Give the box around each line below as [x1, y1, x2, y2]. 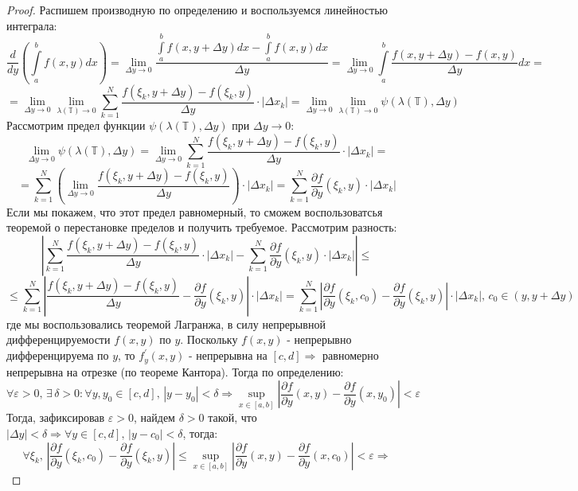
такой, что [208, 409, 257, 426]
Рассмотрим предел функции [6, 117, 146, 134]
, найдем [134, 409, 175, 426]
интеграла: [6, 17, 57, 33]
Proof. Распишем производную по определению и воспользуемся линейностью [6, 2, 388, 18]
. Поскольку [180, 331, 238, 348]
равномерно [322, 347, 379, 364]
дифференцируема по [6, 347, 109, 364]
